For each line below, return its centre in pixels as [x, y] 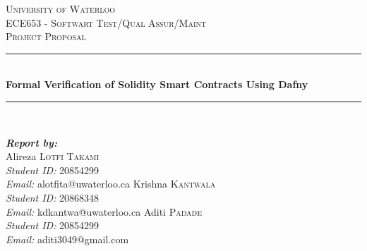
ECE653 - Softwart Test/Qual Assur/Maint [106, 22]
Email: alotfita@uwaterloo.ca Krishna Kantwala [111, 184]
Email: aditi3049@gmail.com [67, 239]
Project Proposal [46, 36]
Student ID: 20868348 [53, 197]
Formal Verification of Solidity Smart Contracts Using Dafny [157, 84]
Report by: [31, 142]
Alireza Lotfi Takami [53, 156]
